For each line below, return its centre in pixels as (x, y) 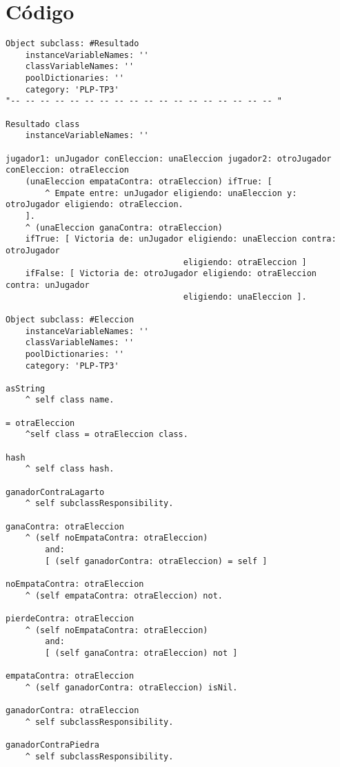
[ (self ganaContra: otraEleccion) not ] (141, 653)
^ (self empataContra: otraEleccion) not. (124, 595)
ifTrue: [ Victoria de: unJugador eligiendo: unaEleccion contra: (181, 239)
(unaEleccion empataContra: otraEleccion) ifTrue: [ (149, 182)
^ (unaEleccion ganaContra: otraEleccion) (124, 227)
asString (26, 388)
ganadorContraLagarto (55, 492)
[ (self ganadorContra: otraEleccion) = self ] (156, 561)
